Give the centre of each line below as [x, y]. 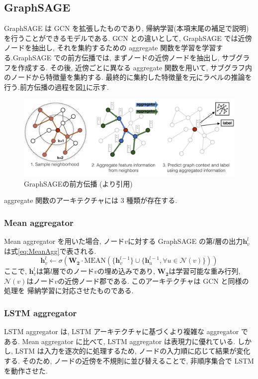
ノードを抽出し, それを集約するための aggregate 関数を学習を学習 [110, 48]
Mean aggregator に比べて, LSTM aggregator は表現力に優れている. [129, 341]
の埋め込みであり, [126, 271]
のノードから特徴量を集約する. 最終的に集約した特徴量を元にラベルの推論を [128, 77]
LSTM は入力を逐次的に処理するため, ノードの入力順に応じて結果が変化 [133, 351]
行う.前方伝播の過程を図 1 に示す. [56, 87]
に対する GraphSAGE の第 [170, 241]
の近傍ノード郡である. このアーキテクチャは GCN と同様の [153, 281]
